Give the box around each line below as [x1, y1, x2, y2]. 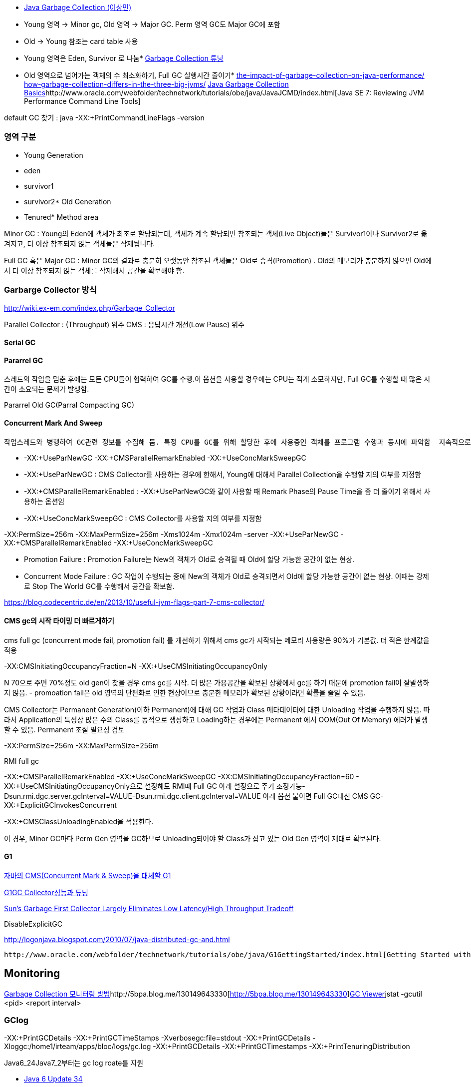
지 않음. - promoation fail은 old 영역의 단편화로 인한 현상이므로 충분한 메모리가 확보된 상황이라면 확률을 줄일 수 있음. [4, 688, 366, 697]
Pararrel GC [4, 356, 43, 365]
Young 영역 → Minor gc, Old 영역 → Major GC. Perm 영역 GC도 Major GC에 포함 [24, 20, 280, 28]
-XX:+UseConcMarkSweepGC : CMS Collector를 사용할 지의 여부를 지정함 [24, 514, 262, 523]
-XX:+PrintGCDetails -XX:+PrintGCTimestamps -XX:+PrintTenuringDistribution [153, 1042, 410, 1051]
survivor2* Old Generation [24, 197, 111, 206]
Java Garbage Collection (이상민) [24, 3, 132, 11]
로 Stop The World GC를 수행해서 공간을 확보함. [24, 581, 175, 590]
